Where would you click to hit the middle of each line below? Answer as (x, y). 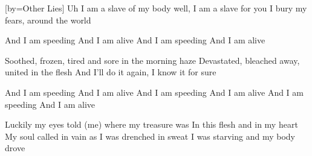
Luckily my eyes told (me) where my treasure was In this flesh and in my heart (151, 124)
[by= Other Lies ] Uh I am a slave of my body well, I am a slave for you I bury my (156, 8)
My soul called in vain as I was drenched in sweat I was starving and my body (150, 136)
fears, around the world (48, 20)
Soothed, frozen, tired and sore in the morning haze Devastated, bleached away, (152, 60)
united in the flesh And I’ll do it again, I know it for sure (111, 72)
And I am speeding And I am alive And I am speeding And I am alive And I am (154, 92)
